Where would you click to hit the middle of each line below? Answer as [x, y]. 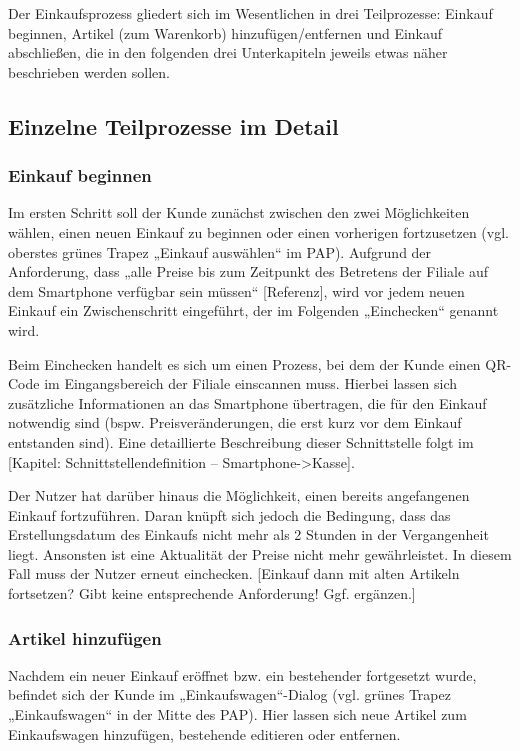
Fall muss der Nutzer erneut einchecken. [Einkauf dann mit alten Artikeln [234, 573]
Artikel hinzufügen [85, 637]
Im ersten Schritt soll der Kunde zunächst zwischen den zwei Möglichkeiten [239, 212]
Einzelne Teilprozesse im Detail [173, 125]
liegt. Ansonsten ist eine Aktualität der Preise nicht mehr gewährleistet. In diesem [260, 553]
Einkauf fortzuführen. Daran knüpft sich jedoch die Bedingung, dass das [229, 514]
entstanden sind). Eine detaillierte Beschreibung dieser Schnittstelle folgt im [241, 441]
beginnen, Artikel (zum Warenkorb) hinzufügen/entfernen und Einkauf [225, 32]
